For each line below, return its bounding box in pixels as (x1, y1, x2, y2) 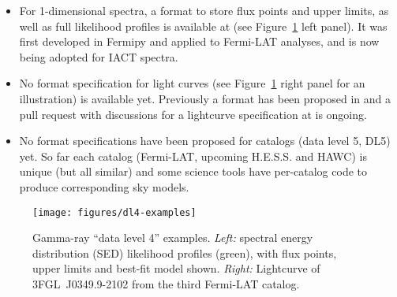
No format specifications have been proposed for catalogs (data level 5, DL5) (19, 132, 391, 149)
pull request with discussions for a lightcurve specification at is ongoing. (19, 106, 367, 122)
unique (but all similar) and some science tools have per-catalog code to (19, 163, 367, 180)
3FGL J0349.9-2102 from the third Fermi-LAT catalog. (32, 275, 300, 291)
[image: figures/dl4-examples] (32, 206, 197, 218)
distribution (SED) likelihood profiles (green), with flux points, (32, 244, 337, 261)
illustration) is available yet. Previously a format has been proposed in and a (19, 90, 391, 106)
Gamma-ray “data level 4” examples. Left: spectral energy (32, 229, 313, 246)
